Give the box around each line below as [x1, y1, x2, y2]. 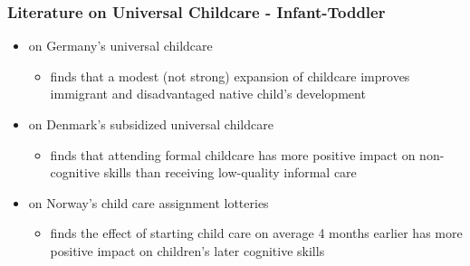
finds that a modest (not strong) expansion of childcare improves [50, 66, 410, 85]
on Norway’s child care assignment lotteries [28, 193, 269, 212]
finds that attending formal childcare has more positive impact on [50, 145, 416, 164]
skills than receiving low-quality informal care [103, 163, 357, 182]
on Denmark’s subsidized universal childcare [28, 115, 273, 133]
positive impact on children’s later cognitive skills [50, 241, 325, 260]
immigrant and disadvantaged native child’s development [50, 84, 366, 103]
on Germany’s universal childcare [28, 36, 213, 55]
